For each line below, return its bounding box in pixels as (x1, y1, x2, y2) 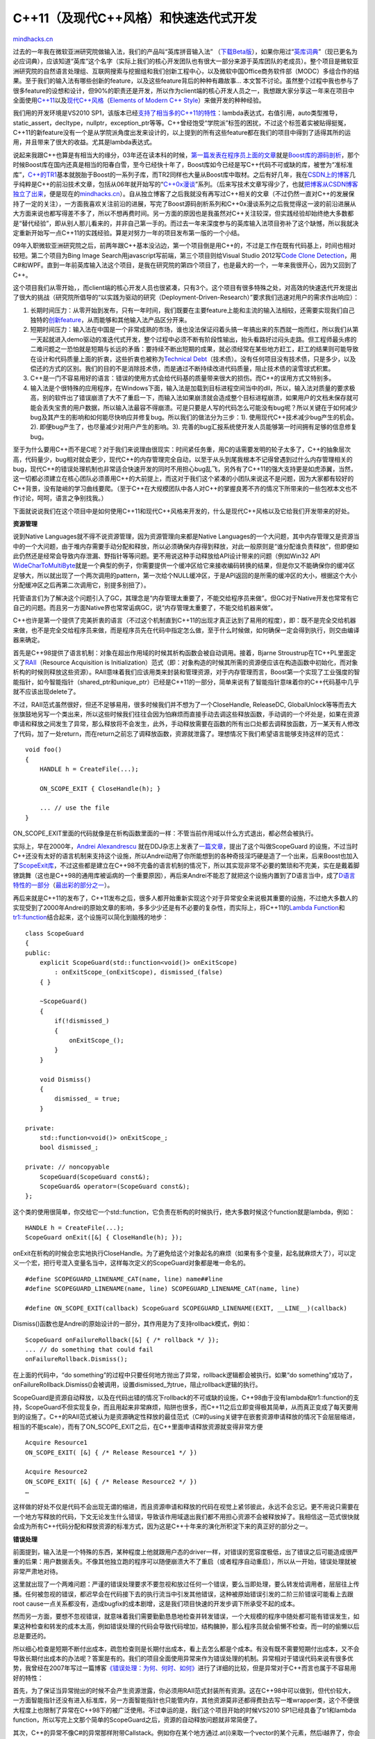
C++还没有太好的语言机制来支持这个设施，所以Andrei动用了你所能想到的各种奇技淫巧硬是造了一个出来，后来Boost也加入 (12, 852, 359, 860)
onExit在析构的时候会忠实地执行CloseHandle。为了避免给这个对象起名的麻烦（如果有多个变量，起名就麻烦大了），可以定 (12, 1249, 356, 1257)
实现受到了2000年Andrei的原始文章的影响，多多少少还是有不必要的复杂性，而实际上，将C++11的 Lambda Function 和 (12, 903, 345, 911)
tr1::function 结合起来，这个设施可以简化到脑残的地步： (12, 913, 169, 922)
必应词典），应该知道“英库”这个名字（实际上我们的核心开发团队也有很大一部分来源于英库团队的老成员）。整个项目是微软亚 (12, 57, 359, 65)
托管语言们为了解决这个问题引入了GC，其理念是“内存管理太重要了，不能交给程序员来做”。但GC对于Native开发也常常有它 (12, 593, 359, 602)
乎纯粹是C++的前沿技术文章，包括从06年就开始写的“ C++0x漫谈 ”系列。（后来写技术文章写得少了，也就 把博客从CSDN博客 (12, 180, 358, 189)
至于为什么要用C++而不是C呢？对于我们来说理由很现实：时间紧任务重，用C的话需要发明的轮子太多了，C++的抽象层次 (12, 445, 351, 454)
